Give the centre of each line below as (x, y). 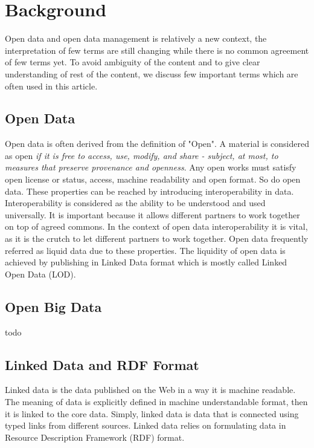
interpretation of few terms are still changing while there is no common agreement (157, 50)
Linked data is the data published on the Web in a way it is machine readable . (150, 390)
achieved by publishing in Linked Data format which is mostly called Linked (146, 262)
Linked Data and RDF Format (102, 364)
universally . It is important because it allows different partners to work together (152, 214)
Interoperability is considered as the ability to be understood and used (135, 203)
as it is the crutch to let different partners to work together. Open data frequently (157, 239)
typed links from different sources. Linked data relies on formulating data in (146, 425)
